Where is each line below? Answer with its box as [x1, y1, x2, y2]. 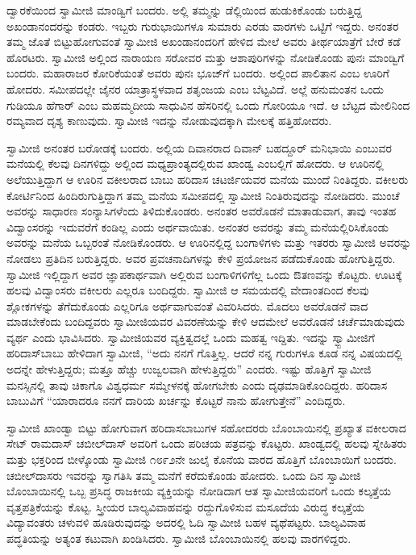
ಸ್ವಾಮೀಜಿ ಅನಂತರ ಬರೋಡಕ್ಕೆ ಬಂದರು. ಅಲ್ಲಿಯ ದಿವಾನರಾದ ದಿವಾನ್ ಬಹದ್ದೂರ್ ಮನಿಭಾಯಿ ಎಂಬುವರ [6, 139, 392, 156]
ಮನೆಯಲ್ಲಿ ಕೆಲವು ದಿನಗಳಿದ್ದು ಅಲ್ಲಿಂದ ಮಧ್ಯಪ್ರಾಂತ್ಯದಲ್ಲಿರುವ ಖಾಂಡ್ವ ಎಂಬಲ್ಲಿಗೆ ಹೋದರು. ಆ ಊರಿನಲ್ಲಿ [6, 155, 384, 172]
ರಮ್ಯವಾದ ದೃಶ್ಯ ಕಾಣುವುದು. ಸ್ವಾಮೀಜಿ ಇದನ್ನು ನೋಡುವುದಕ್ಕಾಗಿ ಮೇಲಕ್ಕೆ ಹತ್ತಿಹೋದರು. [6, 112, 332, 129]
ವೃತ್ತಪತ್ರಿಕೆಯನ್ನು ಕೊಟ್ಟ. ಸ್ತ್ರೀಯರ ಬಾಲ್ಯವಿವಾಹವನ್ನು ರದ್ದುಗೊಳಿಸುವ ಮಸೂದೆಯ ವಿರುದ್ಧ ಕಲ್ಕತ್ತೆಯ [6, 498, 364, 515]
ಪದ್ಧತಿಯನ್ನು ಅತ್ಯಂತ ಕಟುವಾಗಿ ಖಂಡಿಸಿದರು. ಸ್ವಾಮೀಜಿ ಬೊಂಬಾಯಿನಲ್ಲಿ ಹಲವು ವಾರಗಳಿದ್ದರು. [6, 530, 352, 546]
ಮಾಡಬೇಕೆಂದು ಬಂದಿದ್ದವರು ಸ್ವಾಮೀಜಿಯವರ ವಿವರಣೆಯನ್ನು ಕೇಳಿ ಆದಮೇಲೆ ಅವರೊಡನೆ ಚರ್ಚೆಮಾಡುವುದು [6, 313, 405, 330]
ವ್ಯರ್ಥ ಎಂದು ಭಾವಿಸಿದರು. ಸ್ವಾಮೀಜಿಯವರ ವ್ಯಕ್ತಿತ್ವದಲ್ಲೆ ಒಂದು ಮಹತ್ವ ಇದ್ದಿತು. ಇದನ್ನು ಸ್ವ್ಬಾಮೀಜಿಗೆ [6, 328, 375, 345]
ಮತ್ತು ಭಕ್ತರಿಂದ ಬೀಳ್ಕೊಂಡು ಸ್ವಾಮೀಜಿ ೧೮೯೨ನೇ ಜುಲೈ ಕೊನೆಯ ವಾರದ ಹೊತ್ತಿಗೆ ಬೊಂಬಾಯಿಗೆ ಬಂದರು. [6, 451, 397, 468]
